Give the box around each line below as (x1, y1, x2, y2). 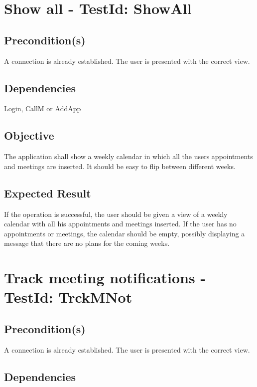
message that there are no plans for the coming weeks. (4, 238, 170, 248)
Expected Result (4, 185, 91, 200)
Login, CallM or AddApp (4, 103, 81, 114)
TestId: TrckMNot (4, 287, 132, 307)
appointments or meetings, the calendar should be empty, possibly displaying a (4, 228, 245, 238)
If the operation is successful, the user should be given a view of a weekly (4, 208, 228, 219)
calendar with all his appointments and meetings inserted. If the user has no (4, 218, 237, 229)
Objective (4, 128, 54, 143)
